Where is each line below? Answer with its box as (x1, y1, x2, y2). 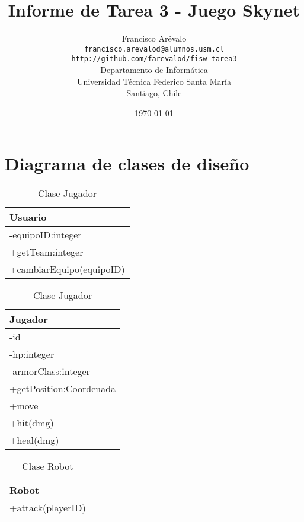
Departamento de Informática (100, 63, 208, 76)
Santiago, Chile (126, 87, 182, 99)
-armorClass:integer (9, 364, 90, 378)
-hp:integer (9, 347, 55, 361)
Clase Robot (22, 459, 73, 473)
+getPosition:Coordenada (9, 381, 116, 396)
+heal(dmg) (9, 433, 59, 447)
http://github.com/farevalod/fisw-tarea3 (71, 55, 237, 63)
